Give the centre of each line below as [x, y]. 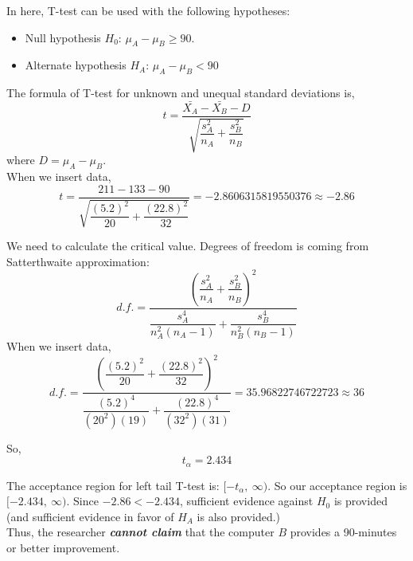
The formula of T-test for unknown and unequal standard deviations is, [181, 93]
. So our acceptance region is [337, 485]
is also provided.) [239, 516]
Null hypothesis [63, 37]
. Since [82, 501]
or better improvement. [63, 547]
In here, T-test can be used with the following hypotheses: [148, 10]
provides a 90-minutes [343, 532]
